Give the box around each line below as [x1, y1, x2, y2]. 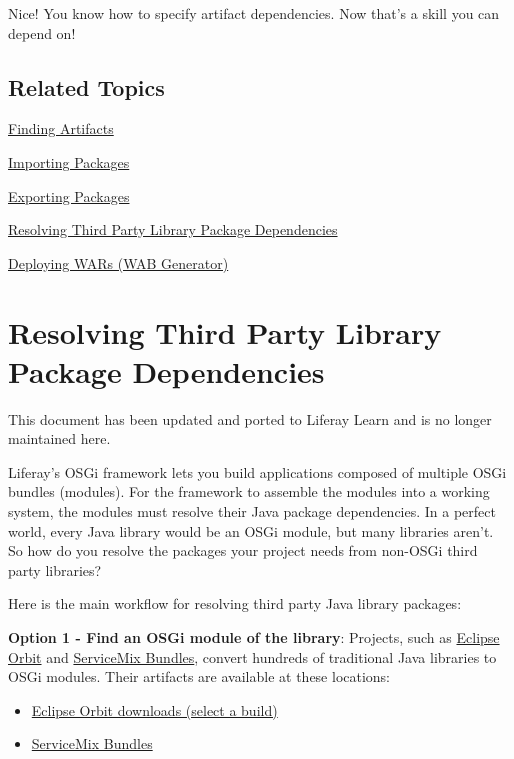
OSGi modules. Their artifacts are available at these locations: [8, 666, 391, 687]
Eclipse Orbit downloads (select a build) [31, 699, 278, 720]
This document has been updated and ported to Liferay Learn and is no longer [8, 408, 492, 429]
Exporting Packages [8, 185, 130, 206]
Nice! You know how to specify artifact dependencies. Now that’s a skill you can [8, 3, 500, 23]
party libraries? [8, 559, 102, 580]
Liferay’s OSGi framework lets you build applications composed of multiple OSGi [8, 461, 507, 482]
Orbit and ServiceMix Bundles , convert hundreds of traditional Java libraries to [8, 646, 497, 667]
